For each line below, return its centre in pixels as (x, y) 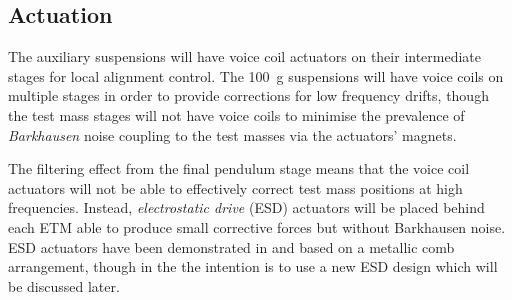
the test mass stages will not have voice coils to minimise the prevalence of (236, 114)
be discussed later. (64, 285)
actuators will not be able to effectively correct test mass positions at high (235, 187)
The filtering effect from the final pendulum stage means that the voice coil (239, 168)
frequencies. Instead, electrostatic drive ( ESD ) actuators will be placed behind (246, 207)
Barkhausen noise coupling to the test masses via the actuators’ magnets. (232, 134)
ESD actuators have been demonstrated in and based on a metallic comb (231, 246)
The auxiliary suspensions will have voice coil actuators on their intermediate (245, 56)
